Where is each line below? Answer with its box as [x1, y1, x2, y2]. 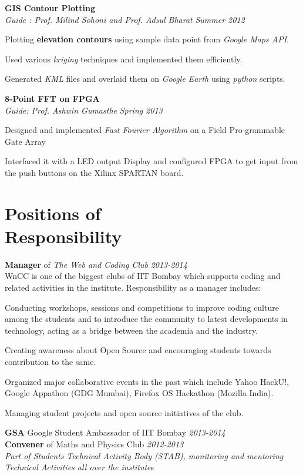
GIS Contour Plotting [5, 2, 95, 14]
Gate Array [5, 135, 46, 147]
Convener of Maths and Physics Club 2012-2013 [5, 437, 184, 450]
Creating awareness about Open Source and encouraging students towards [5, 344, 271, 356]
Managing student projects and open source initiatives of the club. [5, 406, 244, 418]
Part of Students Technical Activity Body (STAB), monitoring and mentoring [5, 449, 284, 461]
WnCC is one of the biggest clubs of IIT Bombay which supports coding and [5, 270, 281, 282]
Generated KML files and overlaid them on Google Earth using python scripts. [5, 72, 285, 85]
